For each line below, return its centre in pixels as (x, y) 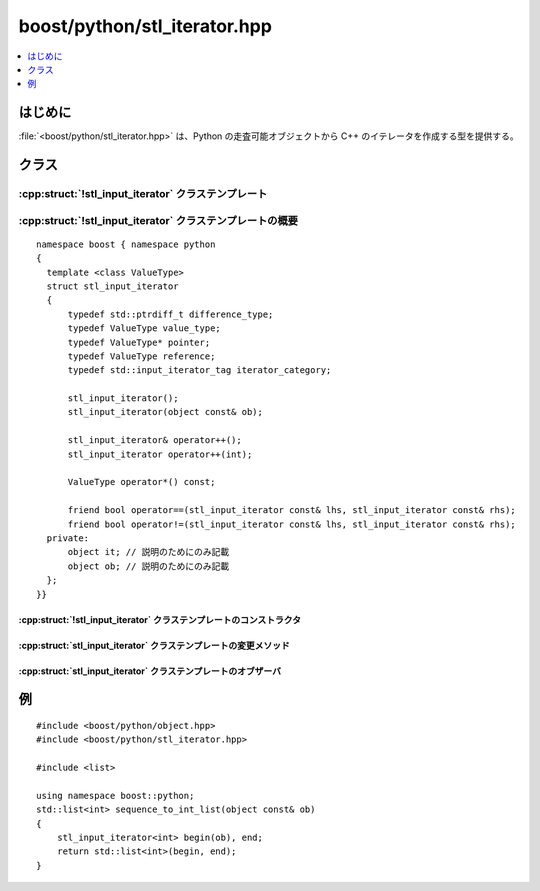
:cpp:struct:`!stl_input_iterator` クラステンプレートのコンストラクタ (160, 619)
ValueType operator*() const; (141, 482)
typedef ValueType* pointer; (139, 342)
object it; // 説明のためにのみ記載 (148, 552)
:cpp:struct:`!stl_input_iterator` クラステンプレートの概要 (158, 220)
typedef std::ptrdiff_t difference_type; (170, 314)
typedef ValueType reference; (141, 356)
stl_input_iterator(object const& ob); (165, 412)
